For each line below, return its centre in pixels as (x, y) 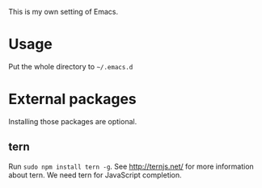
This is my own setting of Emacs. (63, 12)
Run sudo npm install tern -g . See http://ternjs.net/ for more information (131, 166)
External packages (73, 99)
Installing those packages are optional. (73, 121)
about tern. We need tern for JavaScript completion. (95, 175)
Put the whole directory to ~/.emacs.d (71, 66)
